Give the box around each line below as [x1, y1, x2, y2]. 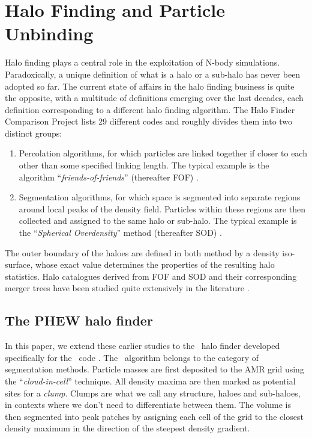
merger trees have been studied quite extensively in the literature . [5, 282, 250, 294]
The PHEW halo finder [5, 311, 153, 330]
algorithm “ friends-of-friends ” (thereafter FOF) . [19, 170, 199, 183]
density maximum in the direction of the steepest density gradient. [5, 422, 250, 434]
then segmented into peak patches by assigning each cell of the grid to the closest [5, 410, 304, 422]
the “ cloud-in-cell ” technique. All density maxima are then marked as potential [5, 374, 296, 387]
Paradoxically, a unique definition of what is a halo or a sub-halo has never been [5, 67, 301, 80]
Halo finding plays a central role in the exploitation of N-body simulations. [5, 56, 280, 69]
